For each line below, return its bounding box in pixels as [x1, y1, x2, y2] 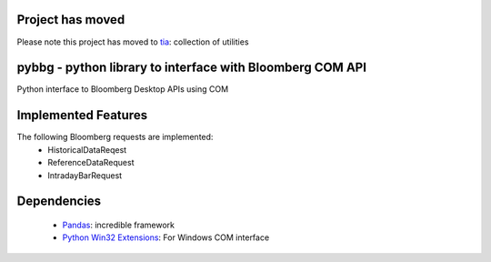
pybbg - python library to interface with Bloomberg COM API [16, 60, 367, 76]
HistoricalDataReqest [47, 144, 127, 155]
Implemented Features [16, 107, 148, 123]
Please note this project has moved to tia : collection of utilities [16, 36, 249, 47]
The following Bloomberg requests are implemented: [16, 132, 214, 143]
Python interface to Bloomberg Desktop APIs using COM [16, 84, 229, 95]
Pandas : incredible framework [62, 219, 175, 230]
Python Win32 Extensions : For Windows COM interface [62, 232, 270, 243]
